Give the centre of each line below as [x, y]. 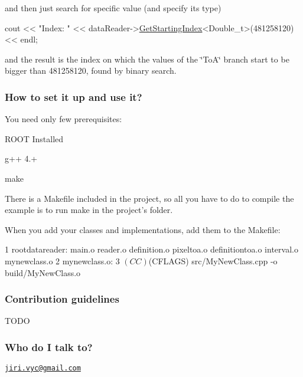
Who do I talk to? [49, 347]
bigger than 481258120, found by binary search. [91, 71]
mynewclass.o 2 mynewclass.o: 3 [62, 260]
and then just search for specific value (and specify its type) [113, 8]
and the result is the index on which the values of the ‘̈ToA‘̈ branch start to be [147, 59]
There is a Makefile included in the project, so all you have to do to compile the [149, 198]
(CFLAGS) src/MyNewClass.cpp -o [213, 260]
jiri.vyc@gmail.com [43, 368]
